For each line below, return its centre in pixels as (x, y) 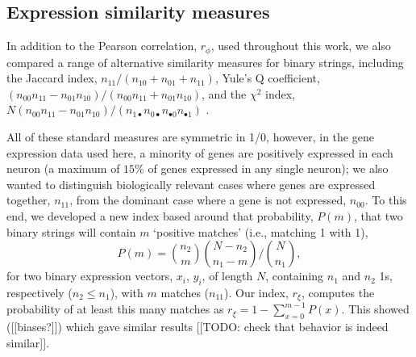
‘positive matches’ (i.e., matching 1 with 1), (261, 231)
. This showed (375, 309)
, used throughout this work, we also (301, 46)
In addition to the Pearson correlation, (102, 46)
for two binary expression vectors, (90, 276)
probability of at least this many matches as (115, 309)
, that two (378, 216)
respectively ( (40, 292)
